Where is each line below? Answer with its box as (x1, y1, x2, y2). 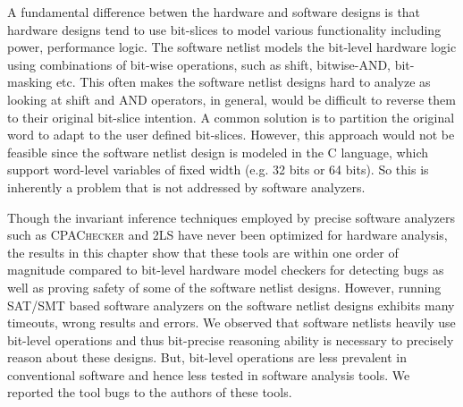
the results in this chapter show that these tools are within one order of (7, 242, 399, 261)
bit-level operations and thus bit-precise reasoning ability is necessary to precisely (7, 330, 454, 349)
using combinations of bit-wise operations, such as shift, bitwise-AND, (7, 55, 391, 73)
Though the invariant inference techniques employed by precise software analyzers (7, 208, 455, 226)
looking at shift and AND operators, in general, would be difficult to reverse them (7, 89, 456, 108)
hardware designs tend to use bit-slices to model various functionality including (7, 20, 442, 38)
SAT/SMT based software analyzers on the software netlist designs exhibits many (7, 295, 455, 314)
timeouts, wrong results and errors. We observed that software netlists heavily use (7, 313, 456, 332)
